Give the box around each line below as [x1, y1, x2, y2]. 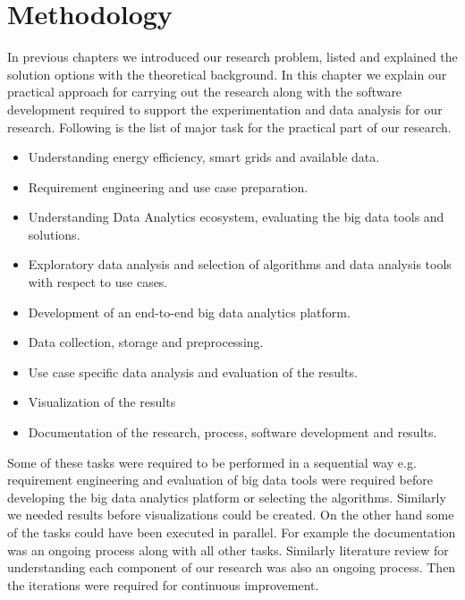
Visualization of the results [28, 393, 176, 411]
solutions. [28, 224, 80, 243]
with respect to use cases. [28, 273, 168, 292]
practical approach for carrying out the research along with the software [7, 82, 402, 101]
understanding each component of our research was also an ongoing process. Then [7, 558, 456, 577]
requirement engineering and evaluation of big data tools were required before [7, 470, 433, 489]
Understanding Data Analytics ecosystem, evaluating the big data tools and [28, 207, 444, 226]
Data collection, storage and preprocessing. [28, 333, 264, 351]
